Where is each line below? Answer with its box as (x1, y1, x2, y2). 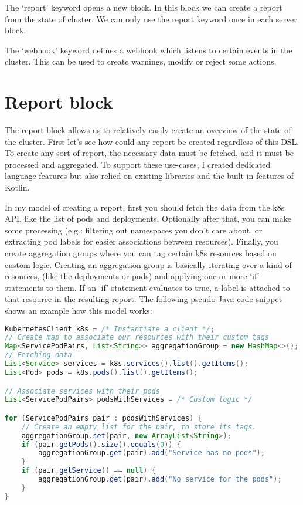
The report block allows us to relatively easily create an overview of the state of (5, 124, 291, 136)
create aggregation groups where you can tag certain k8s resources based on (5, 247, 277, 259)
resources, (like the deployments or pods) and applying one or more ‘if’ (5, 270, 260, 282)
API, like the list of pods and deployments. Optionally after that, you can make (5, 212, 291, 225)
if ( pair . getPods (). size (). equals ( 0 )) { (21, 440, 181, 449)
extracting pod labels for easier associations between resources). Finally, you (5, 235, 278, 248)
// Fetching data (5, 351, 72, 360)
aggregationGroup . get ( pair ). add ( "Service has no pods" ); (38, 449, 265, 457)
